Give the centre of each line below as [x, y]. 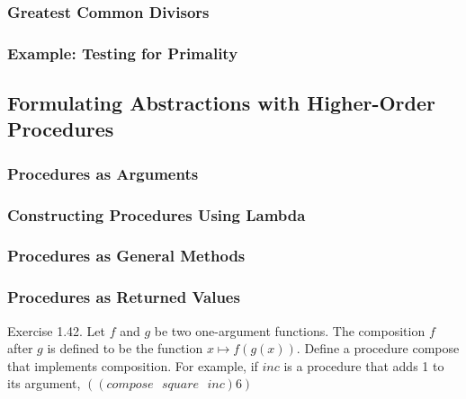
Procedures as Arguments [103, 173]
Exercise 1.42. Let [56, 330]
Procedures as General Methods [126, 256]
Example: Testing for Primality [123, 53]
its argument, [44, 383]
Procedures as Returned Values [124, 297]
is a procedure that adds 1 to [364, 365]
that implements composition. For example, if [133, 365]
